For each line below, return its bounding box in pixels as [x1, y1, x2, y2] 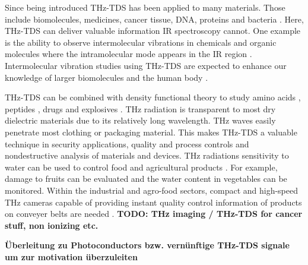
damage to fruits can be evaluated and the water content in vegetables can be [5, 172, 287, 185]
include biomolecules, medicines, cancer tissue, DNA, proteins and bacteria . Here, [5, 12, 304, 25]
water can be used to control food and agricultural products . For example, [5, 160, 278, 173]
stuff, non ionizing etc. [5, 219, 99, 231]
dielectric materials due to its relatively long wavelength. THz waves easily [5, 114, 276, 127]
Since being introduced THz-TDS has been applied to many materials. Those [5, 1, 285, 13]
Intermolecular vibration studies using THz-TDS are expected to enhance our [5, 59, 287, 71]
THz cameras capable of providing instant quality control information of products [5, 195, 302, 208]
